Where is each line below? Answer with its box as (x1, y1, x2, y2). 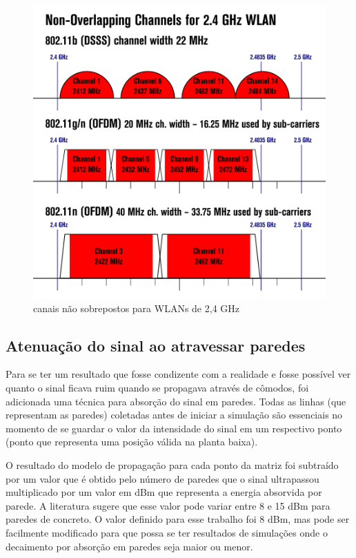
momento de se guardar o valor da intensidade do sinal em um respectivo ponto (6, 421, 342, 435)
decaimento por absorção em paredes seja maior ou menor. (6, 539, 253, 553)
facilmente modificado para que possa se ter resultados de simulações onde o (6, 525, 328, 539)
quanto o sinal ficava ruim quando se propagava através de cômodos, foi (6, 380, 309, 394)
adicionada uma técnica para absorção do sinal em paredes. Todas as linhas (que (6, 394, 346, 408)
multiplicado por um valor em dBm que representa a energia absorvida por (6, 485, 322, 499)
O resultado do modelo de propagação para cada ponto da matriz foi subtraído (6, 457, 339, 472)
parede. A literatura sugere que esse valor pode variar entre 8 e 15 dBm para (6, 498, 330, 512)
